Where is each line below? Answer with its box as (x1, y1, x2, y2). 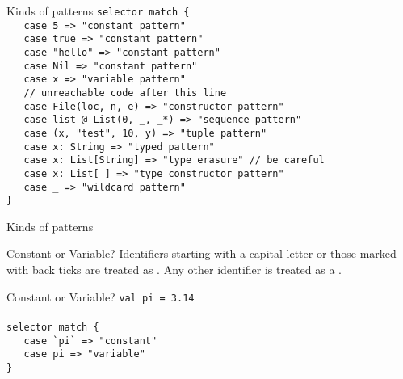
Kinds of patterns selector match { (6, 2, 190, 19)
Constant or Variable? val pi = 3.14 (6, 288, 195, 305)
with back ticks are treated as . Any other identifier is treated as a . (6, 261, 342, 278)
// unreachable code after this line (23, 86, 227, 99)
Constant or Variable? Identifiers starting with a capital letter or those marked (6, 245, 397, 262)
